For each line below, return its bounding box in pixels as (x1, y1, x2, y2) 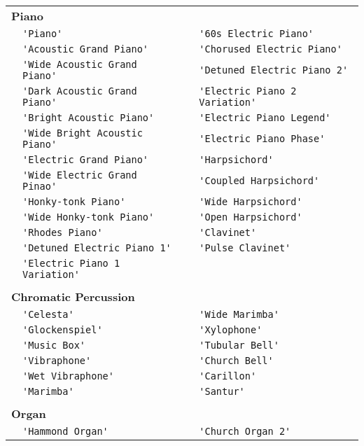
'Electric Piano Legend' (199, 112, 331, 123)
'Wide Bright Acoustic (22, 127, 143, 139)
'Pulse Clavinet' (199, 242, 291, 253)
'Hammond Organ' (22, 426, 108, 437)
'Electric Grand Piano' (22, 154, 149, 165)
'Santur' (199, 386, 245, 397)
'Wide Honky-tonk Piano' (22, 211, 155, 223)
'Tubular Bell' (199, 340, 279, 351)
